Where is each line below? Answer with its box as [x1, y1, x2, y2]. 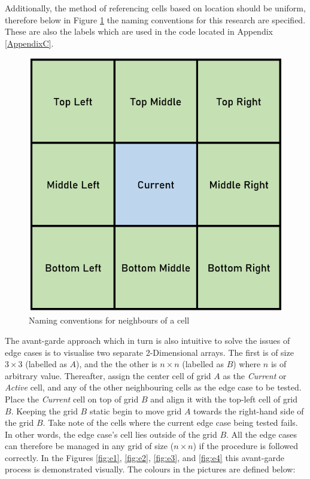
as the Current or [223, 369, 287, 382]
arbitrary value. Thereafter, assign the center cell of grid [5, 369, 211, 382]
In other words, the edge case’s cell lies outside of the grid [5, 428, 217, 440]
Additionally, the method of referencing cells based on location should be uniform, [5, 2, 306, 14]
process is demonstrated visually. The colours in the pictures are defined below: [5, 463, 296, 475]
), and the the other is [76, 358, 157, 370]
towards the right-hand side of [193, 404, 304, 417]
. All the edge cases [226, 428, 297, 440]
